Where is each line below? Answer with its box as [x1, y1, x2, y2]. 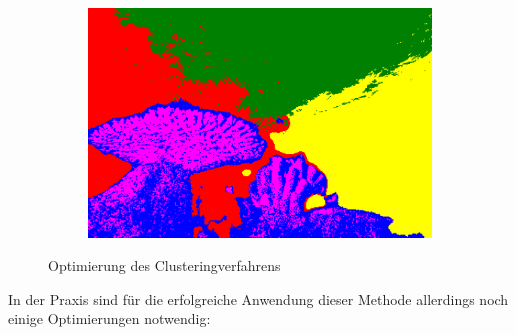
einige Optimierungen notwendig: [8, 308, 211, 329]
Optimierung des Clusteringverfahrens [48, 255, 281, 276]
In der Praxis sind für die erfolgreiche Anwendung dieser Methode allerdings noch [8, 288, 509, 309]
